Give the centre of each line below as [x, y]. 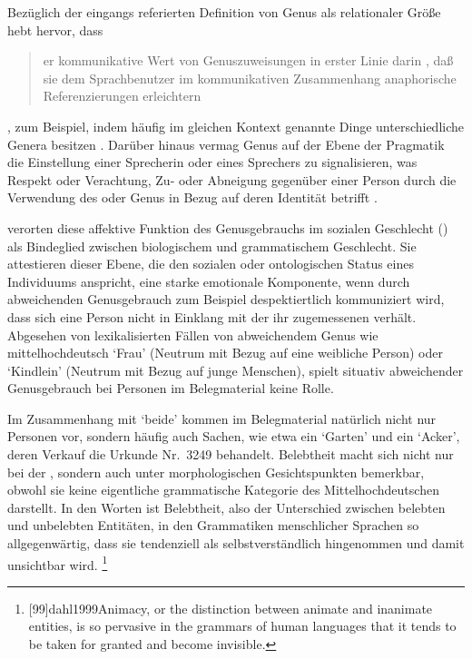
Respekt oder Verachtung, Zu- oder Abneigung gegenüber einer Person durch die [232, 179]
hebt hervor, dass [55, 30]
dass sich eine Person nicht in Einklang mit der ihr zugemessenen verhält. [212, 316]
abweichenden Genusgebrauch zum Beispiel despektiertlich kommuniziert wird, [226, 299]
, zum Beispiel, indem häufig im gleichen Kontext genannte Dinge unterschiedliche [236, 126]
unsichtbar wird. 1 [58, 563]
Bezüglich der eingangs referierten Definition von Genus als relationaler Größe [224, 12]
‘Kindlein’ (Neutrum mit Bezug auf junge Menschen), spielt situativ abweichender [236, 370]
